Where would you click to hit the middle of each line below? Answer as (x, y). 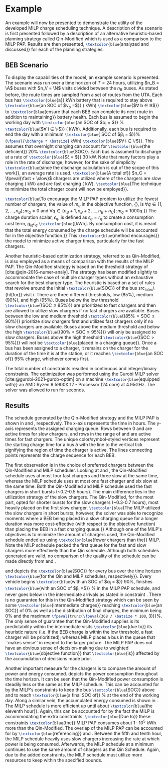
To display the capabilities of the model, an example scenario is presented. (82, 77)
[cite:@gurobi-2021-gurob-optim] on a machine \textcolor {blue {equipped (82, 379)
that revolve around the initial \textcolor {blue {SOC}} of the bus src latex (79, 289)
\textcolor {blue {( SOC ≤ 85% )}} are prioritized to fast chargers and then (81, 305)
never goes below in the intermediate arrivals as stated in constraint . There (83, 594)
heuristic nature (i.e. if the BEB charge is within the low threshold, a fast (79, 632)
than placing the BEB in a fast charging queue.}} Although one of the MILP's (83, 529)
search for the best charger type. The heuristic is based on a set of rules (80, 283)
